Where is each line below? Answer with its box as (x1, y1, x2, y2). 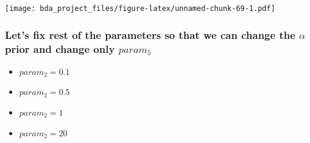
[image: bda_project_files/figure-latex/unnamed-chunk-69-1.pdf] (5, 4, 275, 13)
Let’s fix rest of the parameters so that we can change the (5, 27, 295, 42)
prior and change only (5, 41, 115, 56)
